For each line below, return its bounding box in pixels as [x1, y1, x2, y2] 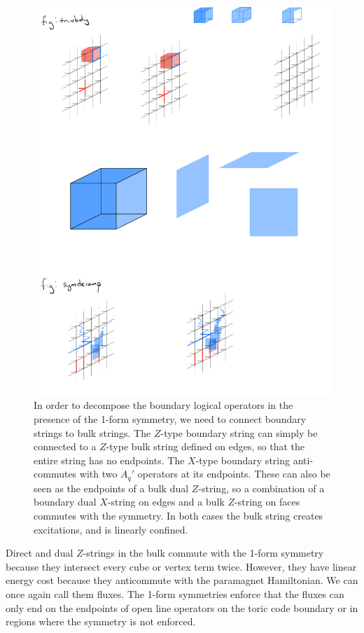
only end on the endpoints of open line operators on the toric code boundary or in [6, 600, 358, 615]
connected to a [34, 439, 97, 454]
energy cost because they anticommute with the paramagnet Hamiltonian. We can [6, 573, 358, 587]
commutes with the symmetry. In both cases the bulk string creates [34, 508, 323, 522]
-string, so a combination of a [198, 480, 325, 495]
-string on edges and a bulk [107, 494, 225, 509]
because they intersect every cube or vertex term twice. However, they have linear [6, 559, 357, 573]
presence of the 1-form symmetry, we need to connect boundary [34, 411, 307, 426]
